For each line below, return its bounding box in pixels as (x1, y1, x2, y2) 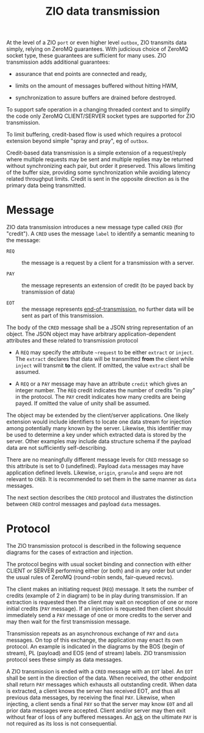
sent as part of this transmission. (21, 312, 104, 319)
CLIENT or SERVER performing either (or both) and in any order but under (6, 567, 192, 574)
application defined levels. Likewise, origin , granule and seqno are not (6, 469, 183, 476)
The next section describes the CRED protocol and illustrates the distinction (6, 494, 194, 501)
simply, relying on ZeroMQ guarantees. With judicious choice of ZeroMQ (6, 45, 188, 53)
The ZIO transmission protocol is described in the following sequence (6, 542, 181, 550)
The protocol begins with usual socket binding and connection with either (6, 561, 191, 568)
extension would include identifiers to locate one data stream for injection (6, 418, 191, 425)
